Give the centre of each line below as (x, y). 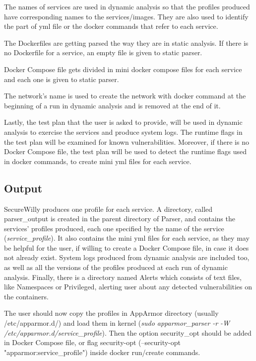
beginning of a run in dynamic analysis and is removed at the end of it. (112, 105)
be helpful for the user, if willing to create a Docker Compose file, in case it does (127, 247)
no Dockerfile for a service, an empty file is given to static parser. (103, 52)
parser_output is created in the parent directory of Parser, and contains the (120, 219)
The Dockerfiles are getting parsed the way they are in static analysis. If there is (126, 43)
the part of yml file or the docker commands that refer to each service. (111, 26)
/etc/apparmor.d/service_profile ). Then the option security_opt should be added (128, 332)
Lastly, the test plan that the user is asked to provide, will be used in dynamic (123, 122)
